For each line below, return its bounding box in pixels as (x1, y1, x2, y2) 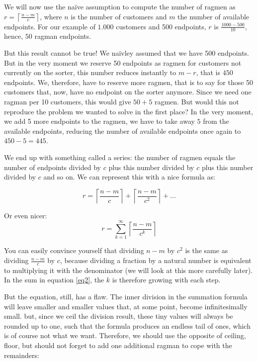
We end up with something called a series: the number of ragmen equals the (4, 152, 236, 162)
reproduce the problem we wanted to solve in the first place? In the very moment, (4, 106, 254, 116)
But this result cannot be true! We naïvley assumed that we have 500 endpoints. (4, 48, 249, 58)
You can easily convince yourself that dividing (4, 245, 144, 256)
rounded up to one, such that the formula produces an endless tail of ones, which (4, 320, 251, 331)
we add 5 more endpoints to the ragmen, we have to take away (4, 116, 195, 126)
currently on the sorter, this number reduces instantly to (4, 67, 176, 78)
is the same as (185, 245, 228, 256)
